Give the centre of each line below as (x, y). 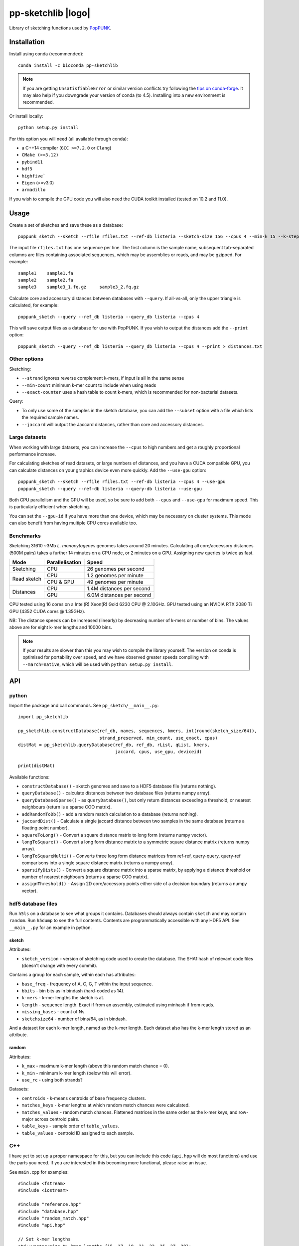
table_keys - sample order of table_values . (71, 1126)
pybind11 (32, 162)
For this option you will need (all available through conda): (69, 139)
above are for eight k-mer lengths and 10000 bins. (61, 627)
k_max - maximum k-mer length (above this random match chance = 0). (95, 1066)
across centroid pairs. (57, 1119)
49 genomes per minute (115, 582)
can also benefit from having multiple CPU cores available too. (73, 523)
